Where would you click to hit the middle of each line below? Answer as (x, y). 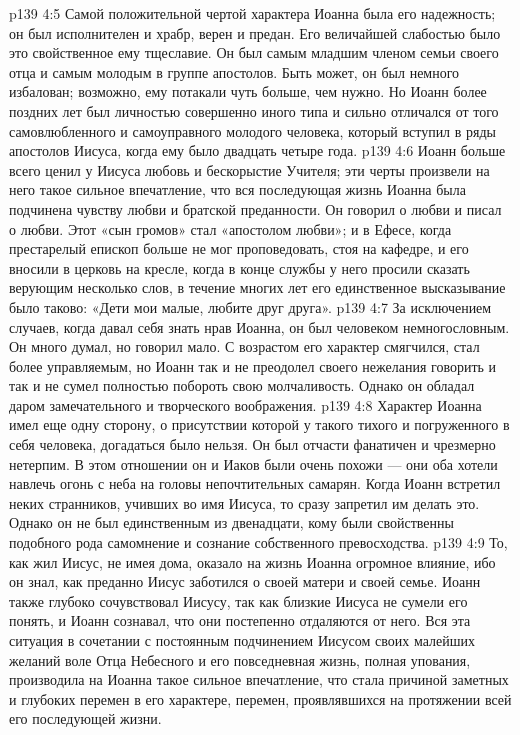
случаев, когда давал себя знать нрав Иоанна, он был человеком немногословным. (259, 326)
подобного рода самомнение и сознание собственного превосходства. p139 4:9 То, (258, 542)
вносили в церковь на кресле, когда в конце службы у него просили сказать (239, 267)
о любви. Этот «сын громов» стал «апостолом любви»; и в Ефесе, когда (230, 228)
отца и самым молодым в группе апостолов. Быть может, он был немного (234, 71)
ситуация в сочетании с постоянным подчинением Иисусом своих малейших (242, 640)
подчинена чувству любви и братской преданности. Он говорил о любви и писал (255, 208)
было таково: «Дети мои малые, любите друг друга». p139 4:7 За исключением (250, 306)
